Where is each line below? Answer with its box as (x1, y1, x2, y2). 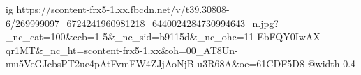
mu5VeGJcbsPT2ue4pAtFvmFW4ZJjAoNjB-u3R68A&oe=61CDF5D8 (6, 56, 304, 71)
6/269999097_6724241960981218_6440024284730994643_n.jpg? (6, 15, 279, 30)
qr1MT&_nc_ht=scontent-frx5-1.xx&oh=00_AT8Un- (6, 42, 238, 57)
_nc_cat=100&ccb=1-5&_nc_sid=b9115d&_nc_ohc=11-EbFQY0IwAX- (6, 29, 324, 44)
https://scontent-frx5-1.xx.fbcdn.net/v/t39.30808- (16, 2, 230, 16)
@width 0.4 (307, 56, 356, 71)
